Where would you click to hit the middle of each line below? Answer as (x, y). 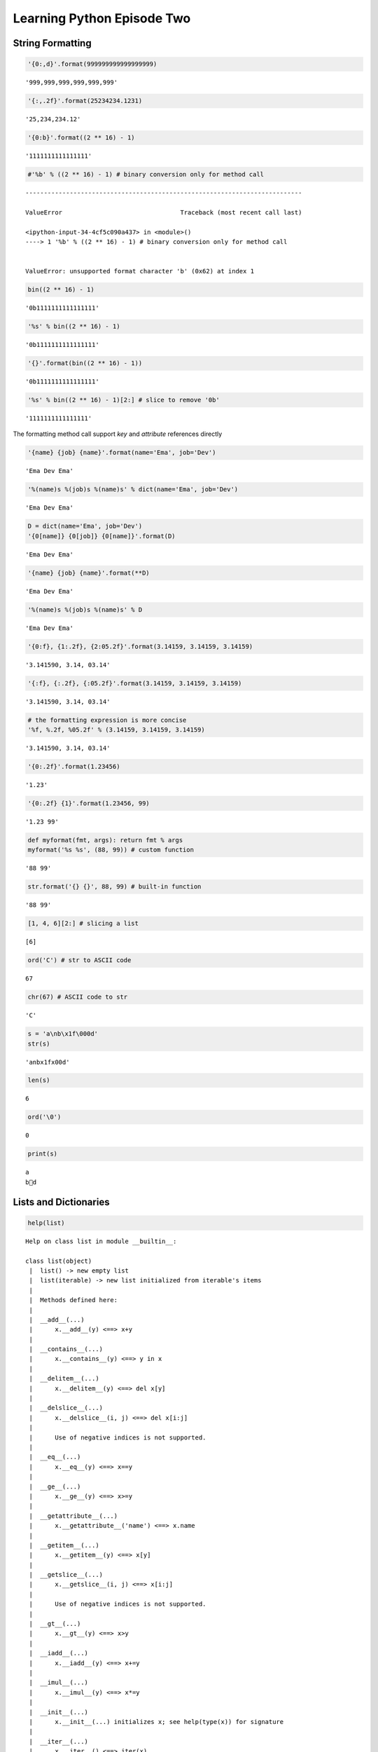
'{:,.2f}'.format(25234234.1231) (85, 101)
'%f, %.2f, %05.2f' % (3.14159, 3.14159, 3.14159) (117, 730)
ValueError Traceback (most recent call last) (164, 212)
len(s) (39, 1080)
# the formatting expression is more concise (107, 720)
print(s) (43, 1154)
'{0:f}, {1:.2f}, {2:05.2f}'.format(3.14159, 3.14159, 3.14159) (140, 646)
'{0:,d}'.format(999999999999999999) (92, 64)
